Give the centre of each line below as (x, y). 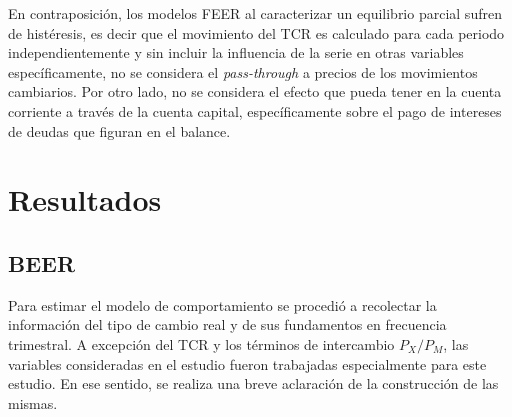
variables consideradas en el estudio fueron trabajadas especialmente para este (247, 363)
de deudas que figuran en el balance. (119, 130)
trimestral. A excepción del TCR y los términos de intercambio (201, 343)
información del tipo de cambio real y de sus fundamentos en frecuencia (227, 324)
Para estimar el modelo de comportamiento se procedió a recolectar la (222, 304)
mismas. (33, 402)
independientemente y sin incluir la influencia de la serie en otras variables (236, 52)
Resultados (85, 199)
